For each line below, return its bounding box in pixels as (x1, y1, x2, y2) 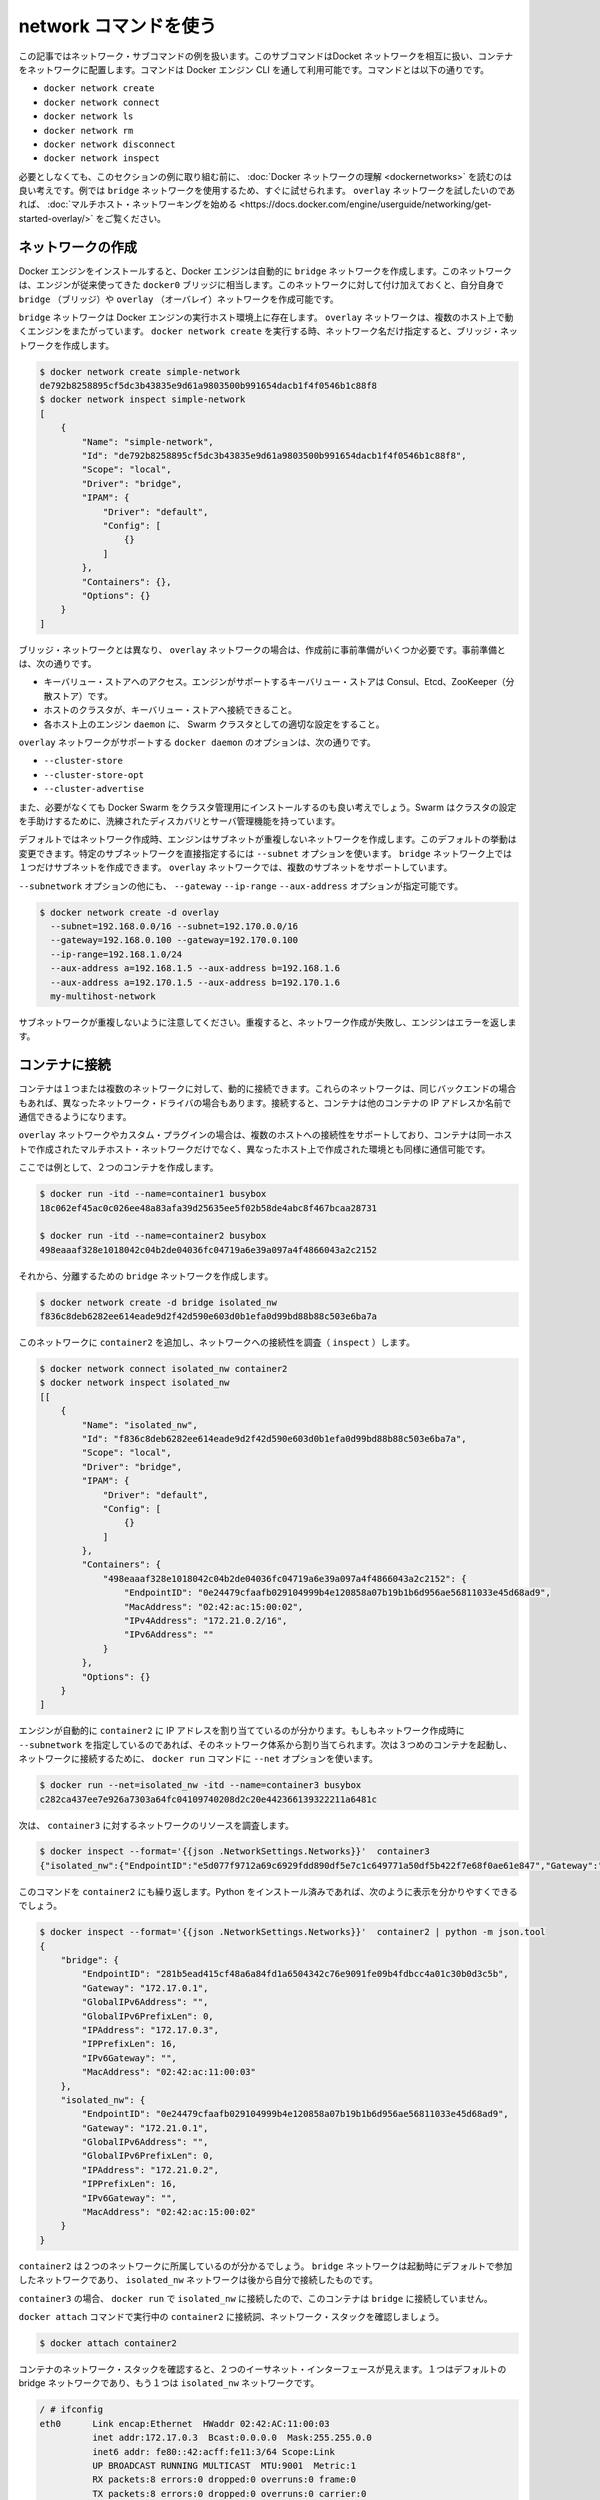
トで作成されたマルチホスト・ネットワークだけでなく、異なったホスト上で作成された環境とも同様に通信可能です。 (18, 1143, 491, 1155)
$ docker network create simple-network (39, 366, 240, 377)
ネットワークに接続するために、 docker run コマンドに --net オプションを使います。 (18, 1753, 379, 1765)
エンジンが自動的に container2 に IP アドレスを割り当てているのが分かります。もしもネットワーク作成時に (18, 1725, 465, 1737)
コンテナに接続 (18, 1056, 111, 1074)
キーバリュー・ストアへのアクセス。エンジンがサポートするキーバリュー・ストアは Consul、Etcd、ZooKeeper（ (43, 676, 507, 688)
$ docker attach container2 (39, 2337, 177, 2349)
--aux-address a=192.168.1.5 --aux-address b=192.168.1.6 (50, 963, 341, 974)
